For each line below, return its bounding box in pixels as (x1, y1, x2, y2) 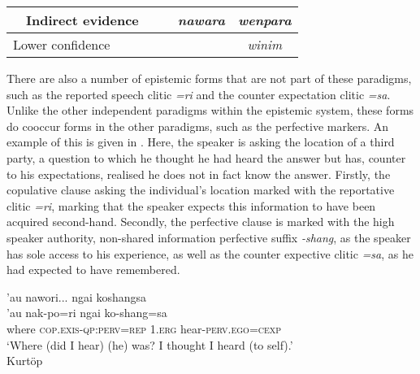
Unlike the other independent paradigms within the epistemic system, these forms (6, 102, 414, 119)
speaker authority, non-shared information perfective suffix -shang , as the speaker (6, 228, 411, 246)
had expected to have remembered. (6, 261, 180, 278)
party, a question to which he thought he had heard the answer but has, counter (6, 149, 406, 166)
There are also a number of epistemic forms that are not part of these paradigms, (6, 70, 412, 86)
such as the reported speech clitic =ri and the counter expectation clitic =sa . (6, 85, 391, 102)
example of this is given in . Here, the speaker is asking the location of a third (6, 133, 395, 150)
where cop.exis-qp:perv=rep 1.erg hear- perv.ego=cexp (6, 320, 282, 337)
